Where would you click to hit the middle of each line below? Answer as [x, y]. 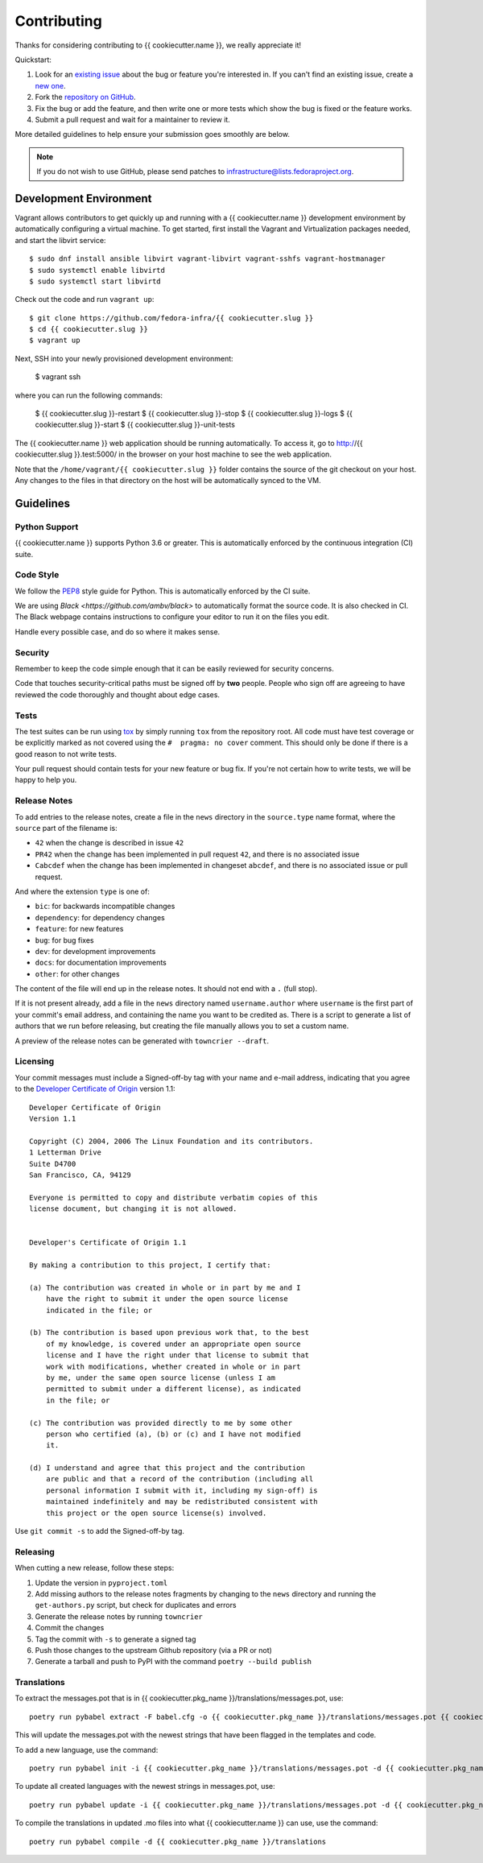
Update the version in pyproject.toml [101, 1583]
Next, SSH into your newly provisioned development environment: [124, 358]
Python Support [47, 527]
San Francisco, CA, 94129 [80, 1175]
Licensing [35, 1061]
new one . [50, 85]
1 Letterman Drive [66, 1152]
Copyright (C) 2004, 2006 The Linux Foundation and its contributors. [171, 1141]
